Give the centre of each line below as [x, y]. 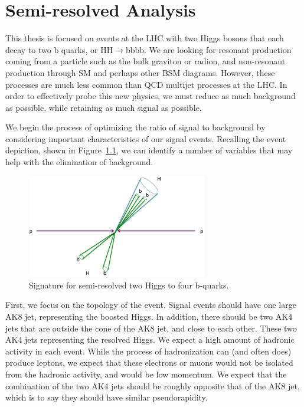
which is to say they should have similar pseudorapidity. [107, 397]
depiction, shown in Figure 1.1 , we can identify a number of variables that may [149, 150]
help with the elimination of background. [79, 162]
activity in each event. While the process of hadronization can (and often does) [148, 351]
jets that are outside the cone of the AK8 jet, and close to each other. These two [151, 328]
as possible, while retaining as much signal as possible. [104, 107]
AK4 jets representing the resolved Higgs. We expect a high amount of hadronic [150, 339]
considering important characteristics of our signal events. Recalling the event [146, 138]
